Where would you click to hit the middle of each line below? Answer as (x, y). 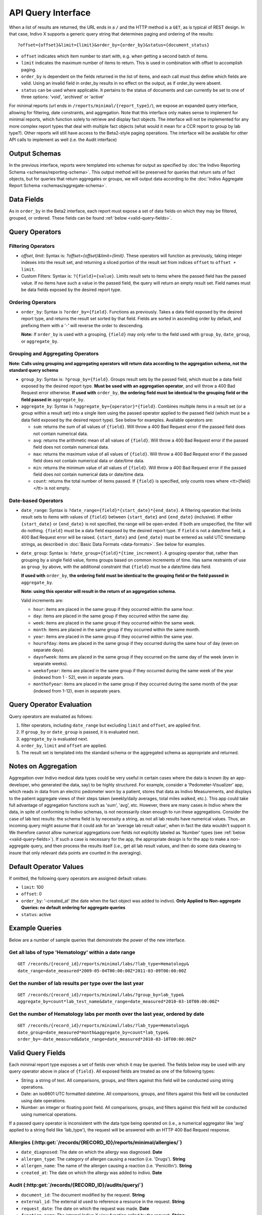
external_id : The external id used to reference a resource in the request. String (103, 1202)
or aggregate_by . (40, 341)
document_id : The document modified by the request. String (83, 1195)
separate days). (49, 650)
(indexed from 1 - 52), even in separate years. (79, 677)
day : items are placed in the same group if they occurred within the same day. (111, 616)
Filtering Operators (32, 246)
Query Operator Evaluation (50, 705)
